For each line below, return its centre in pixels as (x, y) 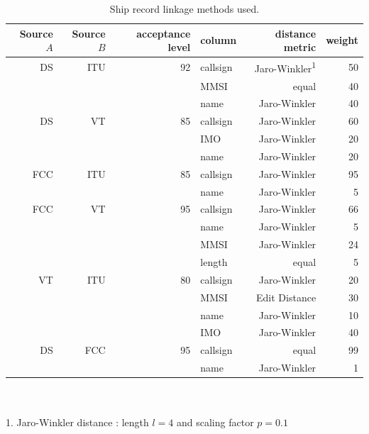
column (219, 40)
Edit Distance (286, 297)
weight (342, 40)
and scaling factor (215, 422)
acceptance (164, 33)
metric (300, 47)
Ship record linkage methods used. (184, 9)
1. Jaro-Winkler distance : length (77, 422)
